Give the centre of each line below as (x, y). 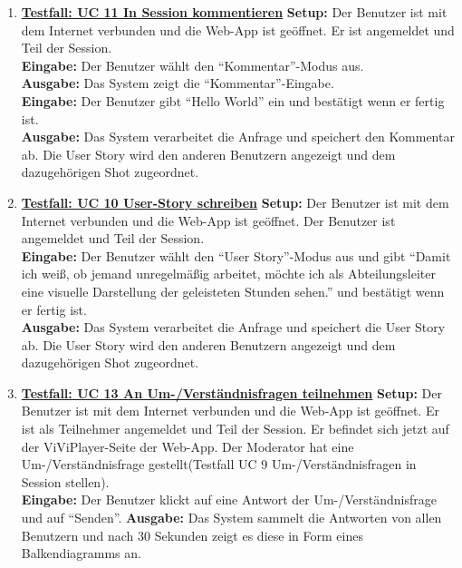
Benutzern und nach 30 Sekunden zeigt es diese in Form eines (192, 535)
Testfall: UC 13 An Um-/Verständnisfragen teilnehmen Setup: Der (231, 392)
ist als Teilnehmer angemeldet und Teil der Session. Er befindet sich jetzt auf (235, 429)
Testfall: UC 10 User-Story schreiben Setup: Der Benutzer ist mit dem (235, 202)
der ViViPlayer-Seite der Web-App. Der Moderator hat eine (188, 446)
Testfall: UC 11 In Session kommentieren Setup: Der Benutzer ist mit (234, 12)
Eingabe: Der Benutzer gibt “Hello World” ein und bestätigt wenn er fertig (233, 100)
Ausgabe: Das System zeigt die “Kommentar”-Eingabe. (178, 83)
